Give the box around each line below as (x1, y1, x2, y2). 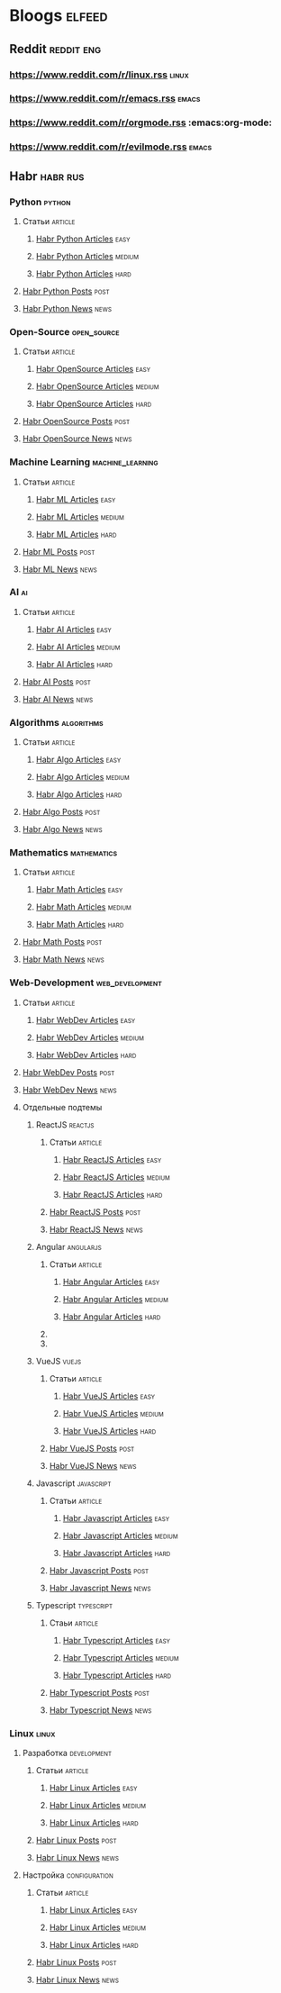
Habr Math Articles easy (35, 884, 123, 895)
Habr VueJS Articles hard (62, 1425, 157, 1436)
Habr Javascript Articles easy (62, 1512, 169, 1523)
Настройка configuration (22, 1870, 114, 1880)
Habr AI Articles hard (35, 658, 113, 669)
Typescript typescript (35, 1599, 113, 1610)
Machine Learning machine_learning (9, 456, 159, 468)
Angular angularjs (35, 1241, 102, 1252)
